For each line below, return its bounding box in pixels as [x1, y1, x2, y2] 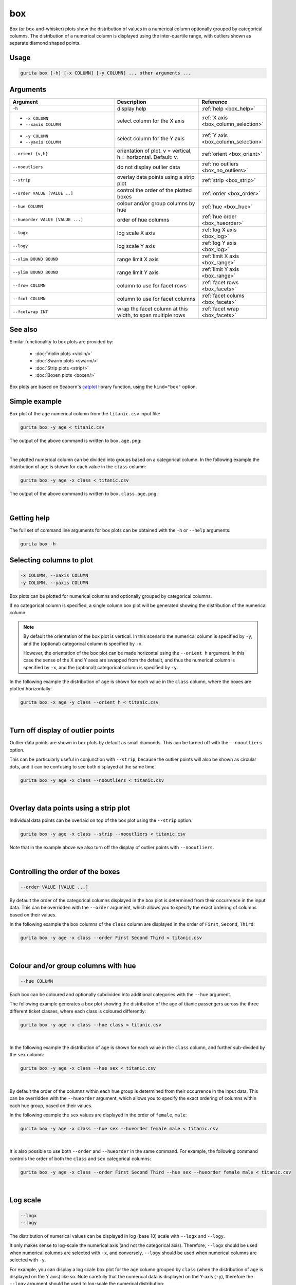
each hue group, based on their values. [9, 1103, 92, 1109]
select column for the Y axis [117, 135, 185, 142]
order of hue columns [117, 216, 170, 223]
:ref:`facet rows [201, 279, 239, 286]
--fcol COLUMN [12, 296, 46, 302]
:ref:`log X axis [201, 226, 237, 233]
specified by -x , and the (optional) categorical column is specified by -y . [23, 664, 178, 670]
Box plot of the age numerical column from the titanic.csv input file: [9, 411, 160, 417]
